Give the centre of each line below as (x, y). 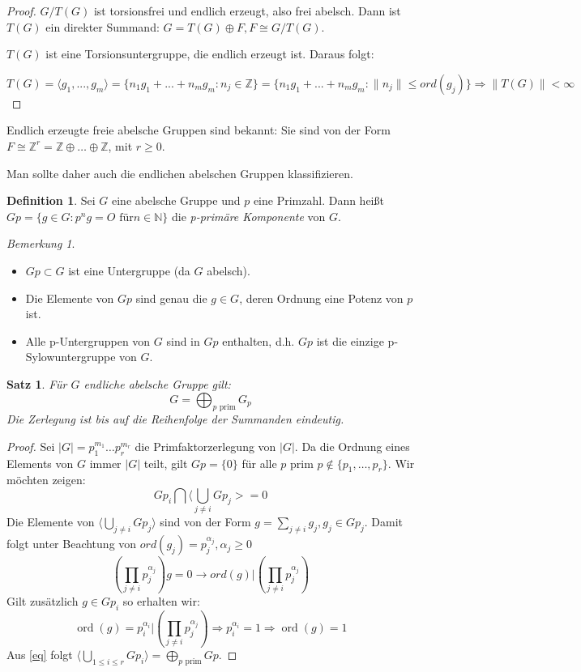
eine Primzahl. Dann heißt (318, 200)
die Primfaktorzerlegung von (205, 446)
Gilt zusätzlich (43, 600)
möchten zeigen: (46, 480)
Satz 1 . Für (37, 383)
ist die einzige (350, 340)
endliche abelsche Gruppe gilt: (157, 383)
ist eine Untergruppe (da (129, 270)
